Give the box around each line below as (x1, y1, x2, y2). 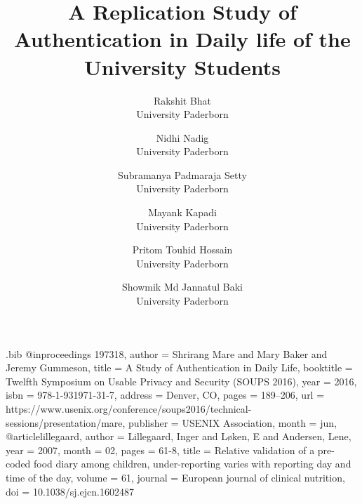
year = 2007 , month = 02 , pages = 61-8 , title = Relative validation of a (6, 442, 315, 457)
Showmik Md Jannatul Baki (122, 279, 243, 294)
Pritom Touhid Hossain (132, 242, 233, 257)
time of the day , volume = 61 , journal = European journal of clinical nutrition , (6, 470, 345, 484)
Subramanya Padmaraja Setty (118, 167, 247, 182)
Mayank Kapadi (148, 205, 217, 220)
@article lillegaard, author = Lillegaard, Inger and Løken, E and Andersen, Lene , (6, 429, 351, 444)
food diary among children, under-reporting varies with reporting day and (34, 456, 351, 471)
